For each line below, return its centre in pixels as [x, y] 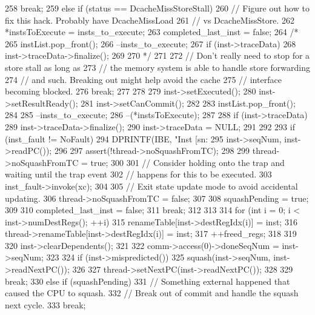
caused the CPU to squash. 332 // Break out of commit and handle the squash [152, 293]
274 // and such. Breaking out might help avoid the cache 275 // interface [143, 79]
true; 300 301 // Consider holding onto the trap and [187, 162]
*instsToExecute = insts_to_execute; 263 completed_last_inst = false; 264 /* [152, 32]
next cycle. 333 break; [45, 304]
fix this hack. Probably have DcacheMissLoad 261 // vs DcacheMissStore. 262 [150, 20]
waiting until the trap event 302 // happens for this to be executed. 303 [138, 174]
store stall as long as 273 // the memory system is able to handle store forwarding [157, 67]
